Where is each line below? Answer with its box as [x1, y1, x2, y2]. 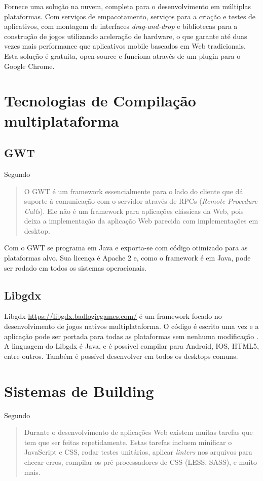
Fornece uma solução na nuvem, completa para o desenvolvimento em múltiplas [4, 1, 251, 11]
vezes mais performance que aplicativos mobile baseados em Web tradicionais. [4, 41, 246, 51]
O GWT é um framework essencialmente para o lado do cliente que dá [24, 186, 243, 196]
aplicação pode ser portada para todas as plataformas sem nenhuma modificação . [4, 330, 258, 341]
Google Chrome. [4, 60, 55, 71]
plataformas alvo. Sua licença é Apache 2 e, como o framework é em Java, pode [4, 252, 251, 263]
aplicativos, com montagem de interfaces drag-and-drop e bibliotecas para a [4, 21, 238, 31]
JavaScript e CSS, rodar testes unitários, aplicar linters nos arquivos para [24, 447, 252, 457]
